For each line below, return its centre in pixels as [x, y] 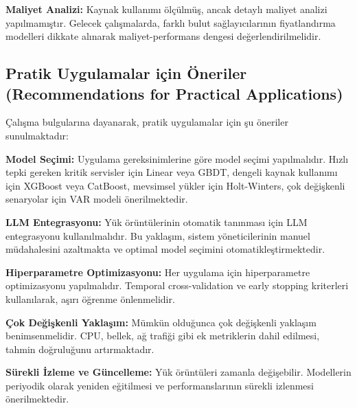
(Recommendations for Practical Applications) [174, 93]
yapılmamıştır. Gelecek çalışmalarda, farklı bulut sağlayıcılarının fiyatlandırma [171, 22]
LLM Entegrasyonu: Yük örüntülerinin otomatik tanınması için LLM [157, 222]
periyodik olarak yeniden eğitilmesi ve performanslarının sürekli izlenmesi [160, 385]
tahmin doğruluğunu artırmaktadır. [80, 349]
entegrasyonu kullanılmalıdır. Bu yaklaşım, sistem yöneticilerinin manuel [158, 235]
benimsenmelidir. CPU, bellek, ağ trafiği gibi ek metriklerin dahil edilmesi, [163, 336]
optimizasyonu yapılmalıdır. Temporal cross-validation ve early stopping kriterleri [177, 285]
